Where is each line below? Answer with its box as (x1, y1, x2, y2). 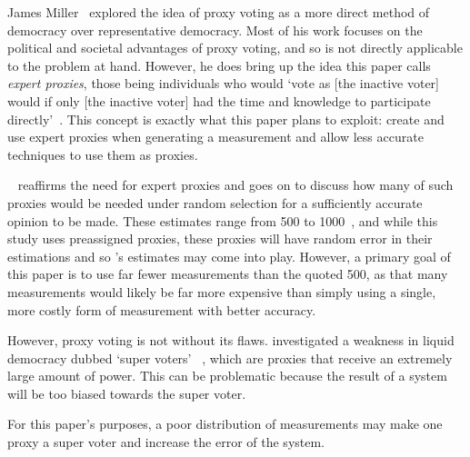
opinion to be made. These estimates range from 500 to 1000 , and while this (7, 211, 438, 230)
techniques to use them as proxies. (7, 144, 198, 164)
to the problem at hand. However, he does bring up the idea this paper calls (7, 55, 431, 75)
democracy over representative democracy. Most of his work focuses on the (7, 20, 423, 39)
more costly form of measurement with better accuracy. (7, 300, 316, 319)
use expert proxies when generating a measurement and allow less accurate (7, 127, 424, 146)
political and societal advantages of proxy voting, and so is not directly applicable (7, 38, 463, 57)
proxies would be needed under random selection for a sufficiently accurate (7, 193, 423, 212)
